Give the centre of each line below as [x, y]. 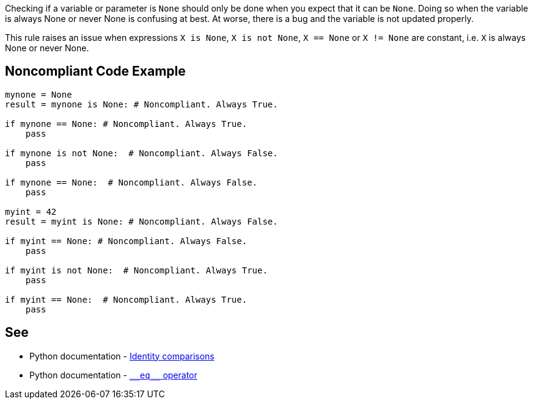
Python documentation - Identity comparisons [122, 356]
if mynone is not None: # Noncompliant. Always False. [142, 153]
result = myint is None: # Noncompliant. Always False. [142, 221]
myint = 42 [31, 211]
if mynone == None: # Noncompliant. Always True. [126, 124]
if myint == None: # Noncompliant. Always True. [126, 299]
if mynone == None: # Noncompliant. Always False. [131, 182]
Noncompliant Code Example [95, 71]
